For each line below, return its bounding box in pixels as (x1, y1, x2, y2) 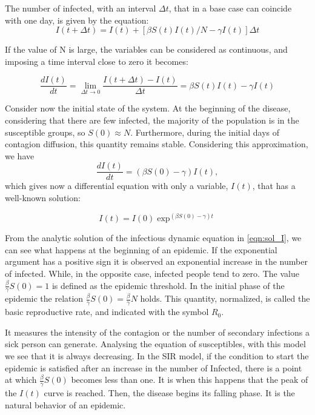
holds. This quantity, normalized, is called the (140, 292, 310, 305)
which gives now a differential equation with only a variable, (5, 179, 228, 192)
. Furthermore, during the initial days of (130, 125, 279, 138)
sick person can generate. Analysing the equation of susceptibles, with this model (5, 337, 306, 350)
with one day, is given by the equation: (5, 13, 149, 26)
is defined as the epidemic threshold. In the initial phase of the (51, 279, 285, 291)
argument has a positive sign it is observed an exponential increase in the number (5, 255, 308, 268)
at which (5, 373, 37, 386)
